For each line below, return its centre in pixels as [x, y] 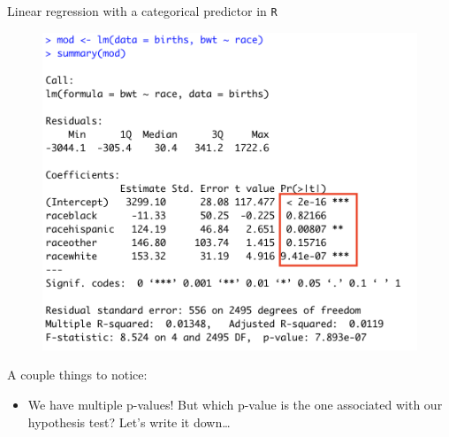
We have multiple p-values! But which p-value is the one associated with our [235, 405]
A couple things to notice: [77, 375]
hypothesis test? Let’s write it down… [129, 422]
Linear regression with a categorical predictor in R [142, 11]
